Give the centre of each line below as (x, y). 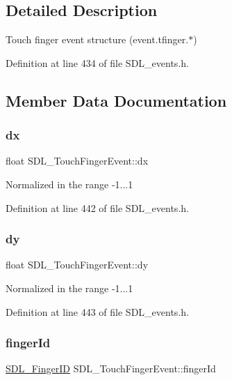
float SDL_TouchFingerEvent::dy (77, 265)
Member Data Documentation (116, 100)
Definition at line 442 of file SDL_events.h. (97, 207)
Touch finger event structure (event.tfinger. (97, 39)
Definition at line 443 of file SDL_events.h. (97, 311)
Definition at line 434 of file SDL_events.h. (97, 62)
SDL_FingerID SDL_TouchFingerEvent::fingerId (111, 368)
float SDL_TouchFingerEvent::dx (77, 161)
